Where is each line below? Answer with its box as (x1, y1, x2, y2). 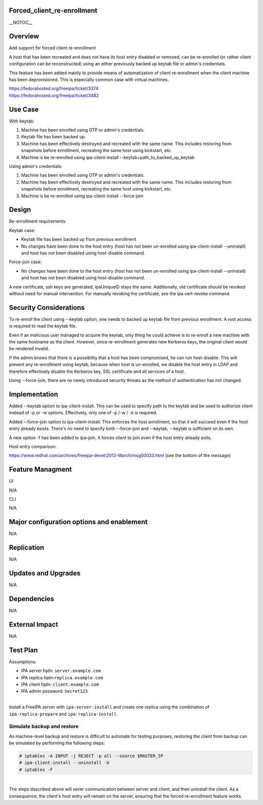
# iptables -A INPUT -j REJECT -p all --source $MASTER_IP (19, 753, 163, 759)
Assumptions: (9, 658, 37, 664)
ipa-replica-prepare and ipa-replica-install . (9, 711, 118, 717)
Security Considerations (9, 303, 85, 312)
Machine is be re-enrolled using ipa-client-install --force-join (21, 193, 144, 199)
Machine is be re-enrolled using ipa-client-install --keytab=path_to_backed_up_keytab (21, 154, 195, 160)
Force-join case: (9, 259, 42, 265)
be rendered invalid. (9, 346, 50, 352)
